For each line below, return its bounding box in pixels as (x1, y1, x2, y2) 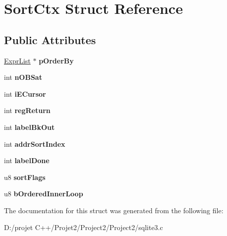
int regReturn (4, 105, 51, 116)
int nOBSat (4, 72, 42, 82)
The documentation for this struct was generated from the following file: (4, 205, 224, 215)
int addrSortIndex (4, 138, 65, 149)
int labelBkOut (4, 121, 55, 132)
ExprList (4, 55, 31, 65)
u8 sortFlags (4, 172, 46, 182)
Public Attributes (4, 32, 96, 47)
